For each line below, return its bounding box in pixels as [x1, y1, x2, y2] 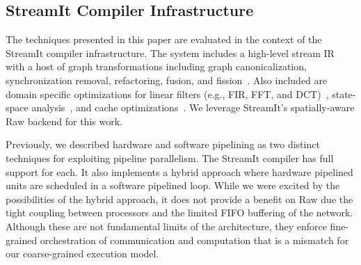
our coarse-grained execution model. [6, 246, 159, 261]
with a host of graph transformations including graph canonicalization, [6, 59, 307, 74]
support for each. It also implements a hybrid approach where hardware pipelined [6, 164, 353, 179]
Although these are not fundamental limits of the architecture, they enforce [6, 218, 327, 233]
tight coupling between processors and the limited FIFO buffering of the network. [6, 205, 353, 220]
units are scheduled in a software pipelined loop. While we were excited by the [6, 178, 340, 193]
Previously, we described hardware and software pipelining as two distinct [6, 137, 320, 152]
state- [332, 86, 356, 101]
